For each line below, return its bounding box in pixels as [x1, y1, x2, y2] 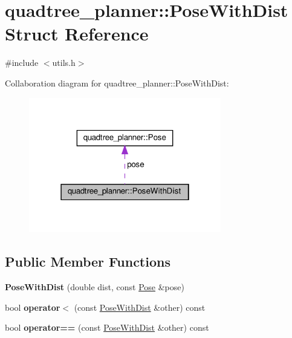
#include [5, 56, 39, 69]
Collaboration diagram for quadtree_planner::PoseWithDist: [5, 76, 229, 89]
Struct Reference [5, 21, 149, 46]
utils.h [52, 56, 76, 69]
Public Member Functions [5, 252, 170, 271]
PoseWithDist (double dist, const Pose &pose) [5, 280, 184, 293]
